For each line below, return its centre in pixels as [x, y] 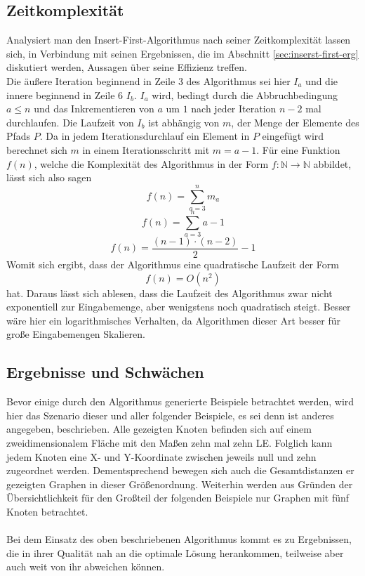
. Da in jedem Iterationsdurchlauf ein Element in [145, 136]
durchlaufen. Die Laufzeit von [70, 122]
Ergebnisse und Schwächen [105, 372]
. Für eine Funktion [298, 149]
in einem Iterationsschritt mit [146, 149]
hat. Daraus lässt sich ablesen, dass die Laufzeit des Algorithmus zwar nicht [170, 293]
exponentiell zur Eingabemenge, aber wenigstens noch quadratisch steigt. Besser [179, 307]
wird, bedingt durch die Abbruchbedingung [245, 94]
